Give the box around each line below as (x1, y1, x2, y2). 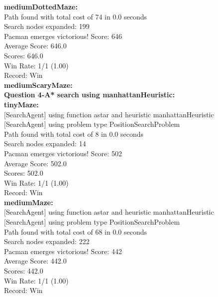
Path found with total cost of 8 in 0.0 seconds (4, 128, 144, 139)
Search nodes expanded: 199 (4, 21, 90, 31)
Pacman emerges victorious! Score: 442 (4, 246, 122, 256)
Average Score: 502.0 (4, 158, 67, 168)
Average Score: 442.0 (4, 256, 67, 266)
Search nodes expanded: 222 (4, 236, 90, 247)
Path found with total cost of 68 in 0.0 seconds (4, 226, 147, 237)
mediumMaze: (4, 197, 53, 207)
